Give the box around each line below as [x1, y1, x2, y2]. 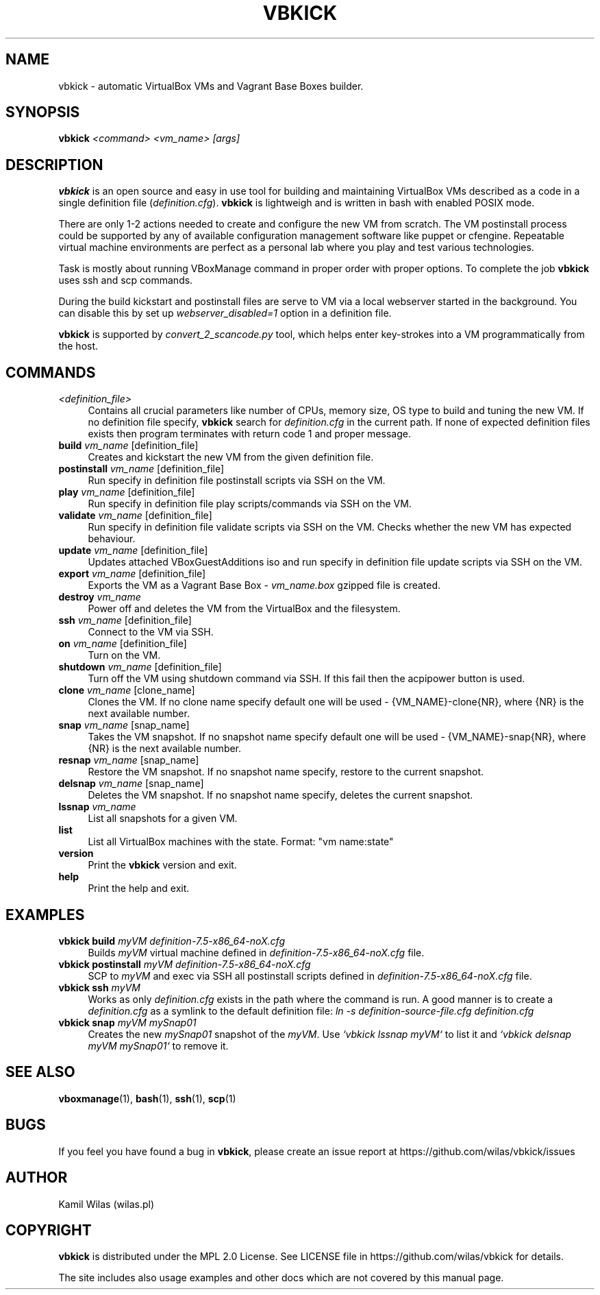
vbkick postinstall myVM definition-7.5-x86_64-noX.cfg [58, 958, 311, 970]
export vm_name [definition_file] [58, 568, 206, 580]
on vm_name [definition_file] [58, 638, 187, 650]
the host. [58, 340, 99, 352]
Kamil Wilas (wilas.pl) [58, 1198, 155, 1210]
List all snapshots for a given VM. [88, 812, 238, 825]
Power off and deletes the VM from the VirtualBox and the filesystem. [88, 603, 401, 615]
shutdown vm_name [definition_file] [58, 661, 222, 673]
